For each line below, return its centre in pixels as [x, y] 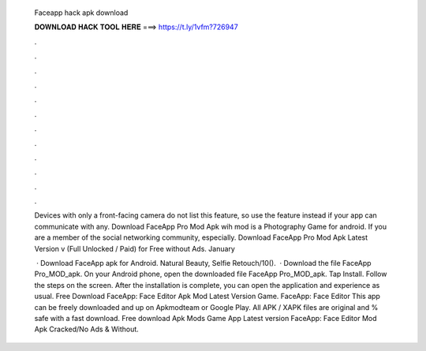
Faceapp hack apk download [81, 13]
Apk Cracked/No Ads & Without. [87, 329]
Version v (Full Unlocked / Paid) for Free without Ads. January [135, 248]
